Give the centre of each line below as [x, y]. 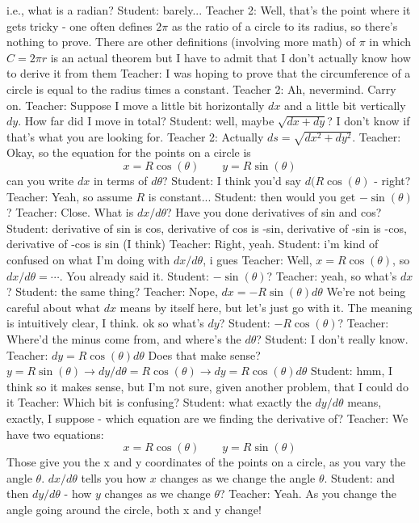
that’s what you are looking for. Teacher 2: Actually [135, 136]
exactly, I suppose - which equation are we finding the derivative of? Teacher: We [207, 418]
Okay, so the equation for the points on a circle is [129, 152]
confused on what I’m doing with [88, 260]
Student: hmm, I [352, 371]
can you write [40, 181]
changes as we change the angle [238, 477]
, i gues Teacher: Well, [258, 260]
